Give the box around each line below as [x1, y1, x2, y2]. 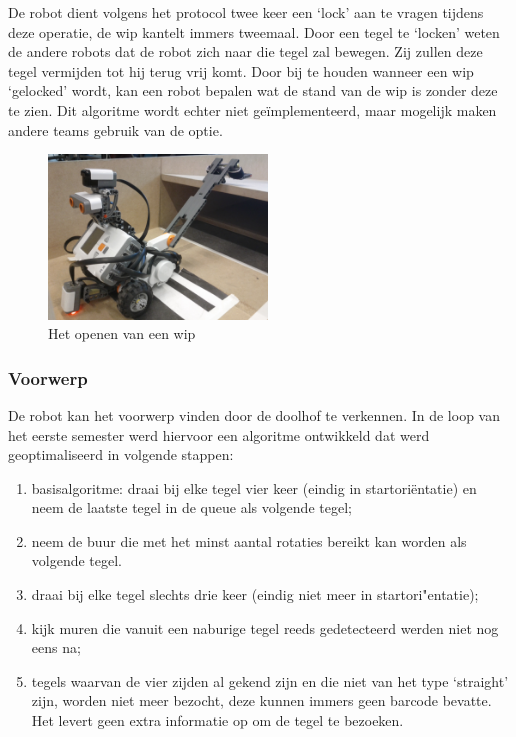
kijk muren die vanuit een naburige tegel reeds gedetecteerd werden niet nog [31, 617, 499, 638]
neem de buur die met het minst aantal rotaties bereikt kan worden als [31, 530, 467, 551]
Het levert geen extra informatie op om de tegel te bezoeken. [31, 710, 404, 731]
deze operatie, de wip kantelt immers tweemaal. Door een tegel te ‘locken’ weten [8, 21, 500, 42]
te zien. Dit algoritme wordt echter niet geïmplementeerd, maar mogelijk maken [8, 99, 497, 120]
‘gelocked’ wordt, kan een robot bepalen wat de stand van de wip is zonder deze [8, 80, 498, 101]
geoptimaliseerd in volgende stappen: [8, 444, 234, 465]
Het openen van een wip [48, 323, 196, 344]
